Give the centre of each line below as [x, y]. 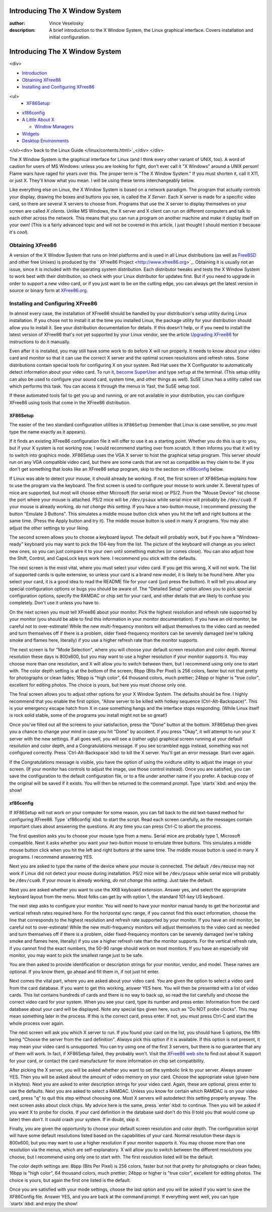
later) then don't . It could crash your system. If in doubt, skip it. [75, 1119]
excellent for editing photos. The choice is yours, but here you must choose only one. [98, 685]
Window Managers [54, 127]
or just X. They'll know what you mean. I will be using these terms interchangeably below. [102, 180]
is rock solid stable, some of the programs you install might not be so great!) [88, 715]
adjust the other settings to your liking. [49, 528]
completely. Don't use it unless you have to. [55, 603]
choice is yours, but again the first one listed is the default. [70, 1180]
